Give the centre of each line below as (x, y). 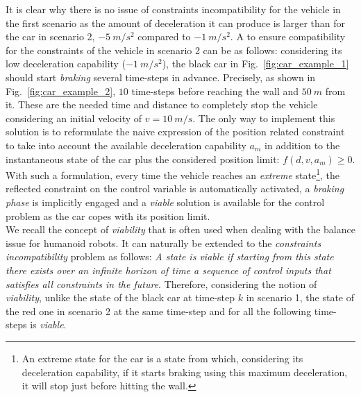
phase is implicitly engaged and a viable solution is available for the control (165, 202)
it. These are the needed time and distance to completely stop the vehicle (162, 104)
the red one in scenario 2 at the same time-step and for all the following (159, 311)
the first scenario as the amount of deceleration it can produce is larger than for (176, 23)
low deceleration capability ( (66, 64)
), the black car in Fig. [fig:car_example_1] (255, 64)
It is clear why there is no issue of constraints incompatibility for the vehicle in (173, 9)
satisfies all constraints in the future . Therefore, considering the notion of (161, 284)
